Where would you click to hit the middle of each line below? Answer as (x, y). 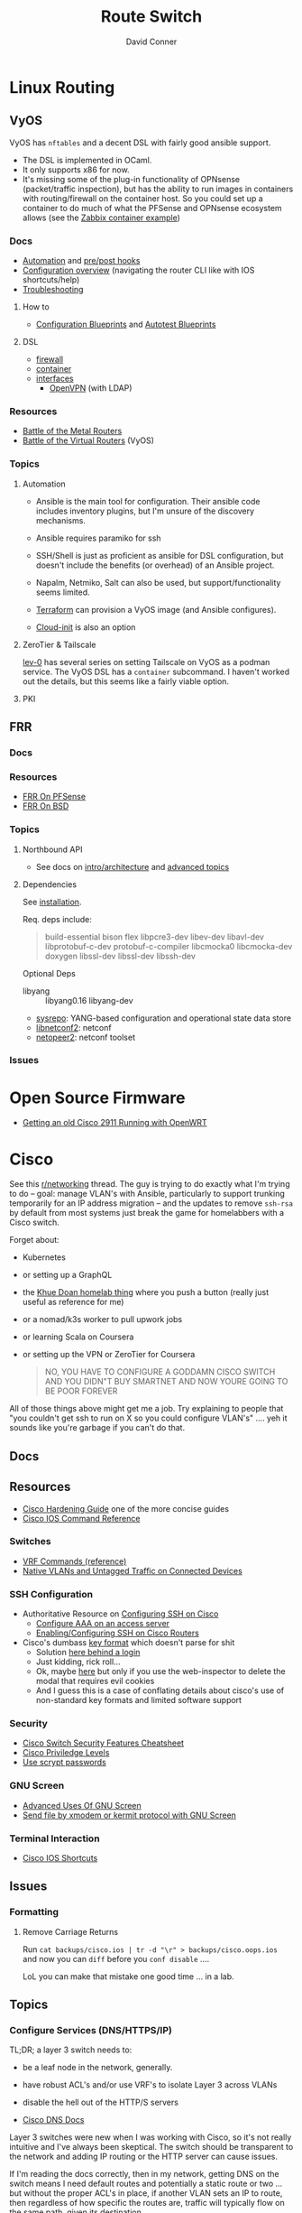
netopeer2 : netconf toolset (85, 1037)
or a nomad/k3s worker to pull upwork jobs (102, 1319)
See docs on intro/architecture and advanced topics (133, 866)
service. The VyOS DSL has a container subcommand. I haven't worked (156, 671)
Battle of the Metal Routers (72, 431)
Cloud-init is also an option (86, 627)
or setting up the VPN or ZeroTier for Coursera (109, 1355)
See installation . (52, 902)
